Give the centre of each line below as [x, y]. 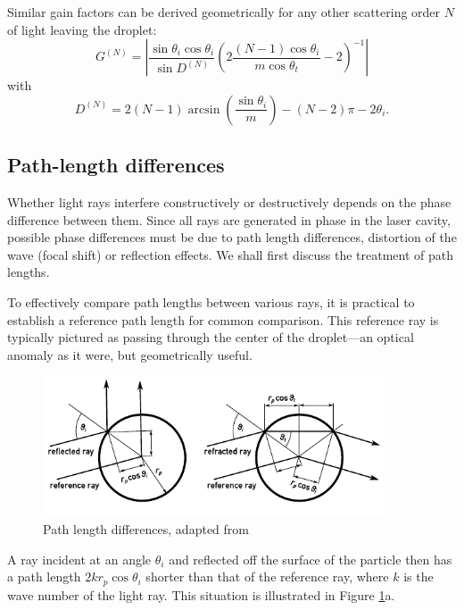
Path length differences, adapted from [146, 528]
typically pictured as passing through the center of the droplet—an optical [211, 337]
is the [418, 577]
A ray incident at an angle [79, 559]
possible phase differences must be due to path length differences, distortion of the [232, 237]
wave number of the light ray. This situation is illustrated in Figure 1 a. [201, 594]
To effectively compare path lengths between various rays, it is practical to [211, 301]
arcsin [204, 109]
